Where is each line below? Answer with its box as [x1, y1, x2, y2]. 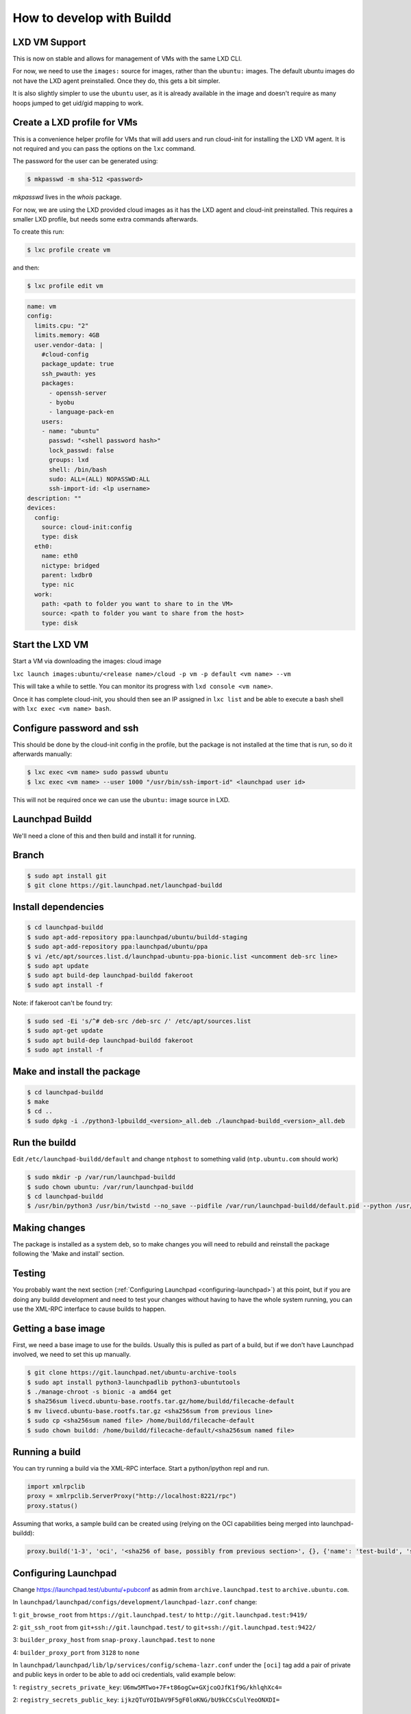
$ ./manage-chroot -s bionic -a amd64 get [27, 1388, 172, 1396]
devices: [27, 504, 57, 512]
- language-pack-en [49, 408, 114, 416]
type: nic [41, 581, 75, 589]
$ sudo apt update [27, 962, 89, 970]
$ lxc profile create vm [27, 246, 111, 254]
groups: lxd [49, 456, 89, 464]
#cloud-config [41, 350, 89, 358]
